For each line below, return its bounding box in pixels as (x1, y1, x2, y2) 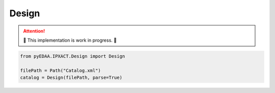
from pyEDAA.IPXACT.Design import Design (20, 53, 125, 59)
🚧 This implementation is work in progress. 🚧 (23, 37, 117, 43)
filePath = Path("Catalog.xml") (20, 68, 101, 73)
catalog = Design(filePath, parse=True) (20, 75, 122, 81)
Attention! (23, 28, 45, 34)
